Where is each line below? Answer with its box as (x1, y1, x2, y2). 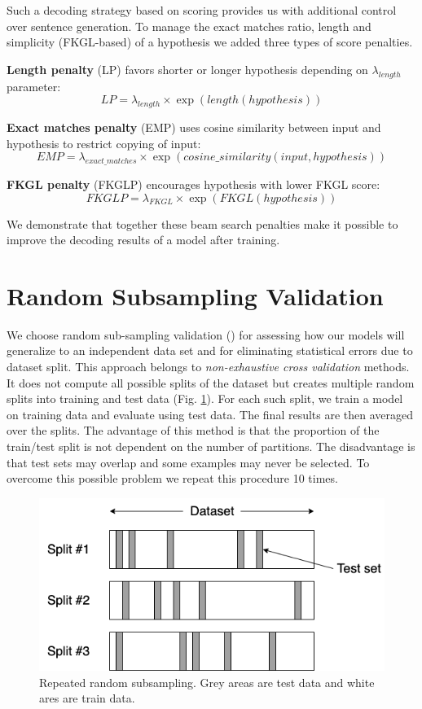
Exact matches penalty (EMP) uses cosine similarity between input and (7, 118, 381, 135)
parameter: (7, 77, 61, 94)
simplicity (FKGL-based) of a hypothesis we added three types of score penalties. (7, 33, 413, 50)
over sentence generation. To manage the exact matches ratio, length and (7, 17, 371, 34)
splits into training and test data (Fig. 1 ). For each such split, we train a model (7, 390, 403, 407)
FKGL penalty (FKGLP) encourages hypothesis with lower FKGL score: (7, 175, 380, 192)
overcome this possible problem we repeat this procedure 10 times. (7, 470, 338, 487)
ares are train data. (39, 689, 135, 707)
